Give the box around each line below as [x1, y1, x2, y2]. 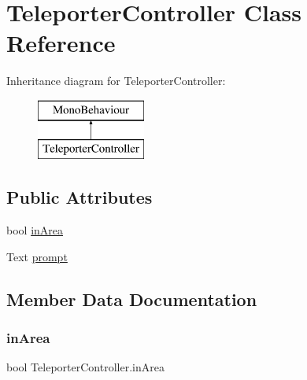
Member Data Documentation [6, 286, 257, 311]
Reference [6, 27, 116, 59]
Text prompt [6, 248, 68, 264]
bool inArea [6, 222, 64, 238]
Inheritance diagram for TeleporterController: [6, 72, 226, 89]
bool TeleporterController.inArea [6, 359, 165, 375]
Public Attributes [6, 185, 153, 209]
